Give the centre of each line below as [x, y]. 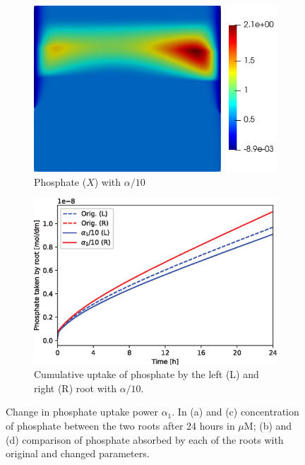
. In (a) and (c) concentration [235, 412]
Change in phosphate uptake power [82, 412]
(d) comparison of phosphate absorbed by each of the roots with [145, 439]
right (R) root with [75, 388]
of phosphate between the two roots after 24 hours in [120, 426]
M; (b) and [268, 426]
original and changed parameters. [78, 453]
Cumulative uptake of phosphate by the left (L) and [146, 374]
